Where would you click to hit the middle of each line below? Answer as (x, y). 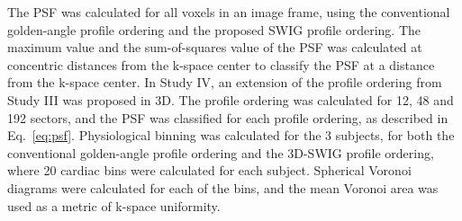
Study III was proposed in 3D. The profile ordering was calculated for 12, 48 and (231, 99)
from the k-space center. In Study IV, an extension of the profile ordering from (225, 82)
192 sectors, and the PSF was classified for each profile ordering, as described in (228, 117)
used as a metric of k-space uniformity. (114, 205)
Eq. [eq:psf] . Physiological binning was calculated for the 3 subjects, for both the (231, 135)
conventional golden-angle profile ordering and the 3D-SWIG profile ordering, (221, 152)
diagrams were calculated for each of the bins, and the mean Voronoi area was (223, 187)
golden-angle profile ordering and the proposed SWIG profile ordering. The (214, 29)
